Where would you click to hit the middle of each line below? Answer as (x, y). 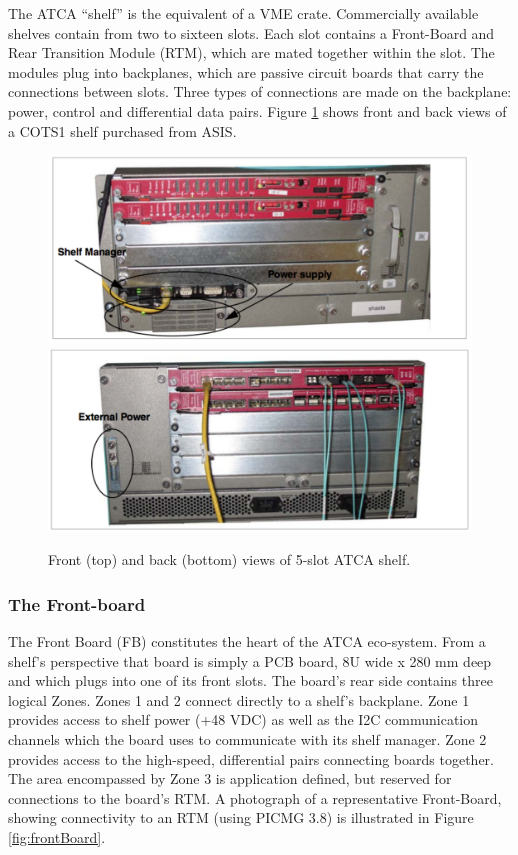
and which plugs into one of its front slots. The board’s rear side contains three (250, 680)
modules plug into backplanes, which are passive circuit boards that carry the (246, 71)
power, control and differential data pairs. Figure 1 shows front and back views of (257, 110)
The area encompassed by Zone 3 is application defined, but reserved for (230, 778)
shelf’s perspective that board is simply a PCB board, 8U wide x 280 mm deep (250, 660)
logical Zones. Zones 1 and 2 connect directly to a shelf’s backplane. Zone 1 (239, 699)
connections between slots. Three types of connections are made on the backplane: (260, 91)
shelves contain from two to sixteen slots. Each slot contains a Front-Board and (251, 32)
